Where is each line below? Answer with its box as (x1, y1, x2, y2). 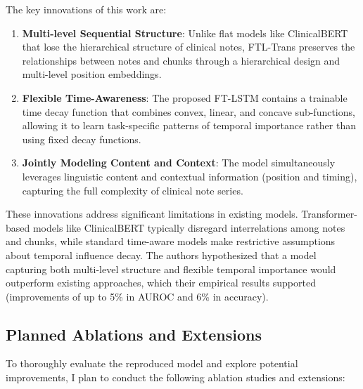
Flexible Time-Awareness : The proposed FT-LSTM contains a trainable (22, 90, 348, 105)
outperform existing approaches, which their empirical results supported (6, 275, 316, 290)
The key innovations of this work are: (6, 2, 167, 16)
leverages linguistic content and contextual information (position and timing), (22, 169, 357, 183)
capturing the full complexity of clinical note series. (22, 183, 243, 197)
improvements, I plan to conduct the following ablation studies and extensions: (6, 370, 345, 385)
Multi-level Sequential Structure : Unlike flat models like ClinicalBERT (22, 25, 348, 40)
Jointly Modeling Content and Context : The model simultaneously (22, 155, 336, 170)
